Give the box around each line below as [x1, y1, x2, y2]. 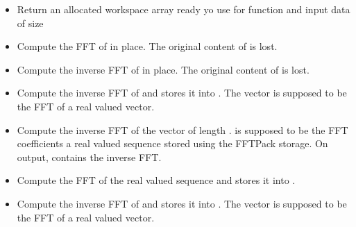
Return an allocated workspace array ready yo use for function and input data [17, 2, 350, 16]
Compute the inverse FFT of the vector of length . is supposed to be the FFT [17, 122, 348, 137]
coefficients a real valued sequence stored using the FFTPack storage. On [17, 136, 328, 151]
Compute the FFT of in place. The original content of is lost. [17, 39, 278, 53]
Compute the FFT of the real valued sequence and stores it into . [17, 173, 296, 187]
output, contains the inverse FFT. [17, 149, 162, 164]
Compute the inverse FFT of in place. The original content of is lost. [17, 62, 310, 76]
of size [17, 15, 44, 30]
